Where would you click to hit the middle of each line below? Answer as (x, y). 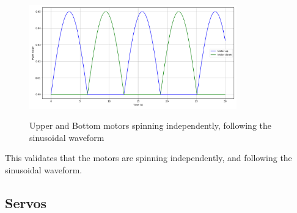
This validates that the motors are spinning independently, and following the (148, 158)
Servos (26, 202)
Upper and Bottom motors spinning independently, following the (150, 125)
